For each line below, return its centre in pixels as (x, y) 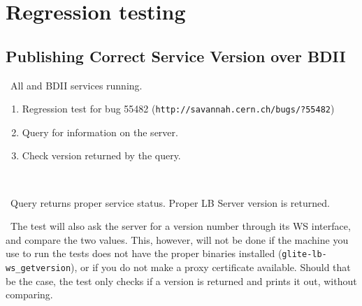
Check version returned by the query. (101, 155)
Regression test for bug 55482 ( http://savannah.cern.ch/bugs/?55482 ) (178, 109)
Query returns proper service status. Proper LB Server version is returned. (170, 202)
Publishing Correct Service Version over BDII (176, 56)
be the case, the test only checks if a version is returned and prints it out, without (181, 280)
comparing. (29, 294)
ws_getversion (38, 269)
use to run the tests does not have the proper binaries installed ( (144, 253)
